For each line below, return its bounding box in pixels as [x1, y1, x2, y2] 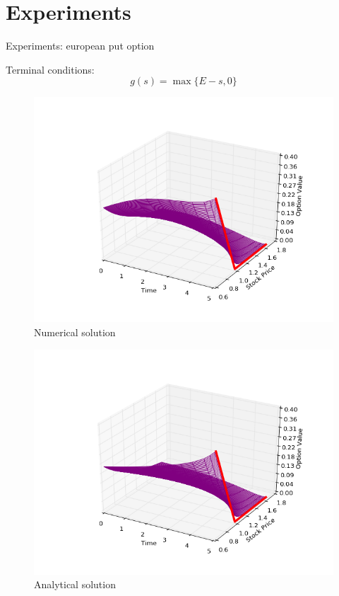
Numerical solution [34, 324, 116, 339]
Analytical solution [34, 577, 116, 592]
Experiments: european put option [6, 38, 155, 53]
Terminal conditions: [6, 62, 95, 76]
